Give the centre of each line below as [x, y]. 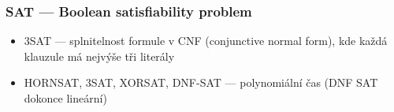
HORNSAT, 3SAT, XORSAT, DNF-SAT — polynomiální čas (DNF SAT [201, 82]
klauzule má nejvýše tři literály [99, 56]
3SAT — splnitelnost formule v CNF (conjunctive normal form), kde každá [206, 41]
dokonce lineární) [65, 98]
